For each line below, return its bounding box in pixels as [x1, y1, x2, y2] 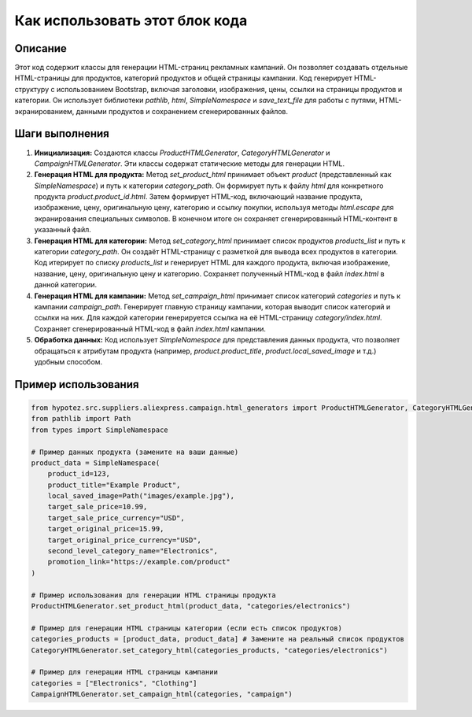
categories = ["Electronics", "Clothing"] [31, 678, 197, 688]
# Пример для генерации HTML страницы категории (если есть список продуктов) [31, 623, 342, 633]
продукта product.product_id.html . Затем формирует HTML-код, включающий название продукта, [34, 192, 363, 201]
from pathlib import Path [31, 414, 131, 423]
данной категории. [34, 280, 98, 290]
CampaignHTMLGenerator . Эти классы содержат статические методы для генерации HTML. [34, 158, 345, 168]
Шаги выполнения [14, 127, 109, 141]
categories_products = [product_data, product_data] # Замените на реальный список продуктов [31, 634, 405, 644]
